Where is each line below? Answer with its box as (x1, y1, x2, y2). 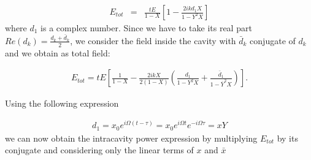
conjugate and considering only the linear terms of (5, 143, 194, 156)
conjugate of (250, 34, 296, 47)
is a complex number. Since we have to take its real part (40, 21, 252, 34)
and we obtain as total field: (5, 46, 110, 59)
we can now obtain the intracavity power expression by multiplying (5, 131, 258, 144)
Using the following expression (5, 97, 119, 110)
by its (277, 131, 298, 144)
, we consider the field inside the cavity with (70, 34, 236, 47)
